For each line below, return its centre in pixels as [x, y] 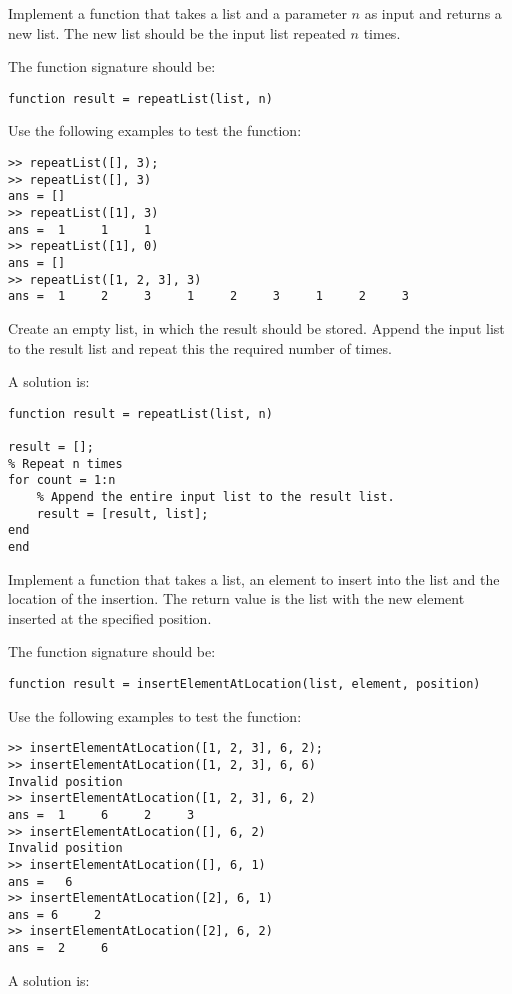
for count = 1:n [62, 480]
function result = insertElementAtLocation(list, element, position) [244, 684]
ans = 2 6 [58, 948]
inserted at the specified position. [110, 617]
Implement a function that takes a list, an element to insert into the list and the [254, 578]
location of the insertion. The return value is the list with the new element [236, 598]
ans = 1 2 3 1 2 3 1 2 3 [208, 296]
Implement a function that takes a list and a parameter [177, 13]
